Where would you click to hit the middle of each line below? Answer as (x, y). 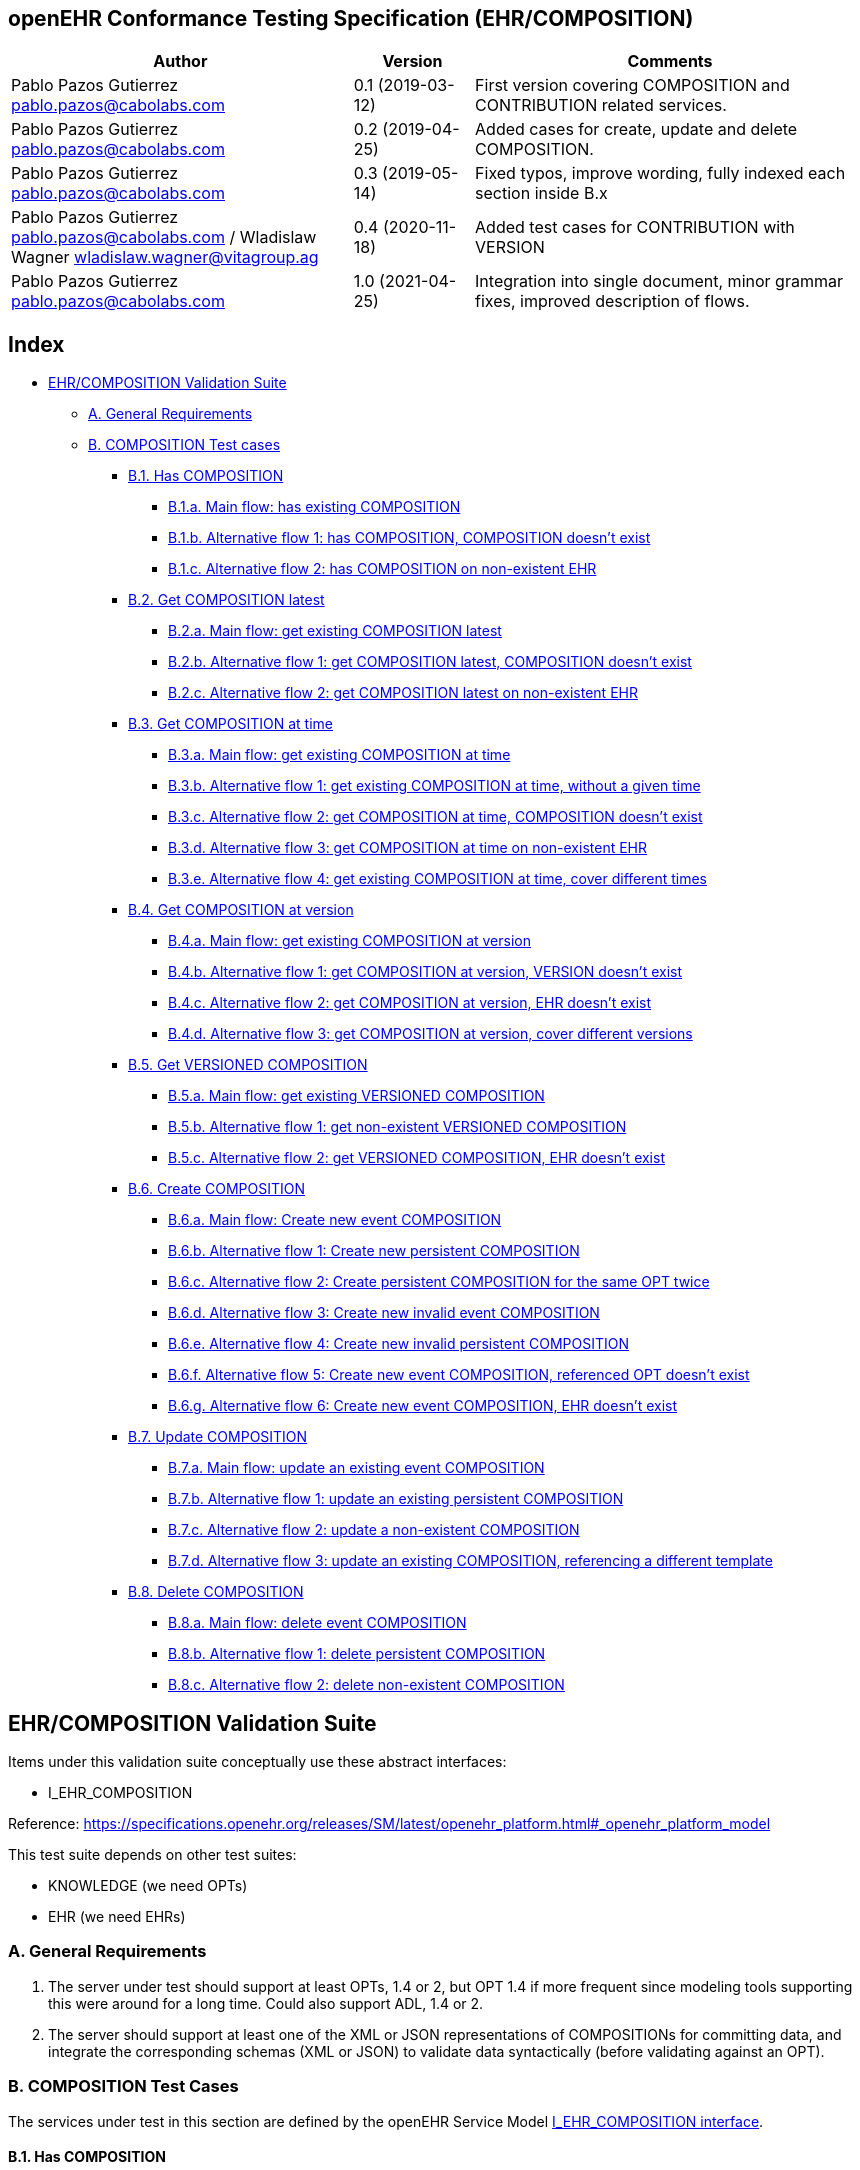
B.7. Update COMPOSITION (218, 1437)
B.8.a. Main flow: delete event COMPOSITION (317, 1623)
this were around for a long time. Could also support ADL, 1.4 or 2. (266, 2003)
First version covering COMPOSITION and (632, 85)
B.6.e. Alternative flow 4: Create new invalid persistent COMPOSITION (399, 1344)
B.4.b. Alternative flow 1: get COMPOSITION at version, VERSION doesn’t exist (425, 972)
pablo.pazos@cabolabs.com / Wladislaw (164, 237)
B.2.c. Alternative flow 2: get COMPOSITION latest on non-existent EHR (403, 693)
